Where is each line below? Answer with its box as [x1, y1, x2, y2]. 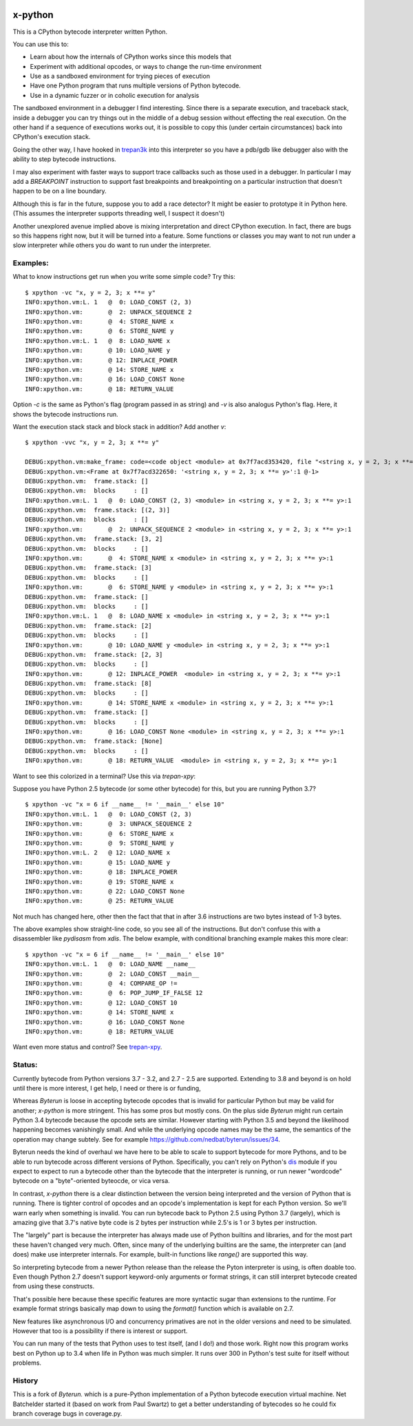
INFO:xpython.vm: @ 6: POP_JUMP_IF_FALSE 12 [25, 989, 203, 997]
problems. [12, 1359, 41, 1367]
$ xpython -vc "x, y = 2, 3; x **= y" [25, 289, 156, 296]
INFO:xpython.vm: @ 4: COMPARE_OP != [25, 980, 178, 987]
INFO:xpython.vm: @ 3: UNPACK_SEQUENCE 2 [25, 820, 192, 828]
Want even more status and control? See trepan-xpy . [12, 1043, 162, 1051]
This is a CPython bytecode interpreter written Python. [12, 28, 168, 36]
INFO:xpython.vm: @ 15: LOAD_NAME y [25, 858, 171, 866]
